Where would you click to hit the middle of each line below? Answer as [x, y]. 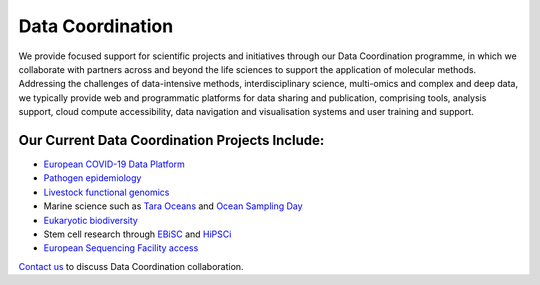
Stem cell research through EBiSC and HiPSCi [137, 234]
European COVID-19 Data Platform [114, 164]
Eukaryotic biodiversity [91, 220]
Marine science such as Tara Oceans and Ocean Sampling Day [173, 206]
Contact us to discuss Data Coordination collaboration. [131, 266]
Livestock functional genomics [106, 192]
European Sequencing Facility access [121, 248]
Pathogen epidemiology [92, 178]
